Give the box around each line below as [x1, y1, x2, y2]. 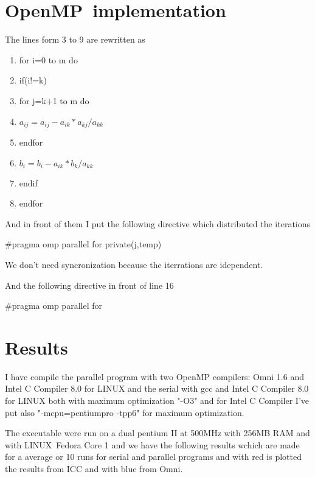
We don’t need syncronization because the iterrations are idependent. [5, 258, 263, 270]
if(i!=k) [19, 74, 47, 87]
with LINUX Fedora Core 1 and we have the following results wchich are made [5, 438, 300, 451]
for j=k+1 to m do [19, 94, 89, 107]
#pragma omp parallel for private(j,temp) [5, 238, 162, 250]
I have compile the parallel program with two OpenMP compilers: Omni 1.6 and [5, 370, 304, 383]
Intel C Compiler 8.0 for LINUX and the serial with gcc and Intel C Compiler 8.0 [5, 382, 309, 395]
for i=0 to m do [19, 53, 78, 66]
